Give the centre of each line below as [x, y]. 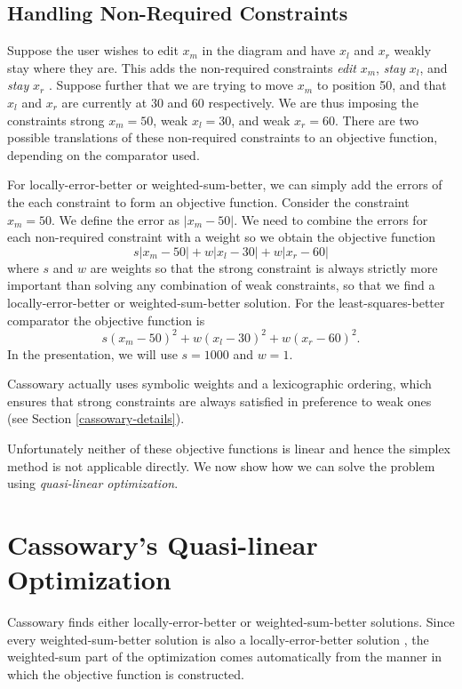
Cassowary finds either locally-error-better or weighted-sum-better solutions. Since [231, 622]
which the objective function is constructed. [126, 673]
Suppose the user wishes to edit [93, 50]
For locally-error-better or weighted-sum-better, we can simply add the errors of [225, 184]
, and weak [261, 120]
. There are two [377, 120]
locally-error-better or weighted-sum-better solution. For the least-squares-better [226, 302]
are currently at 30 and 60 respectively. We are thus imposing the [240, 102]
